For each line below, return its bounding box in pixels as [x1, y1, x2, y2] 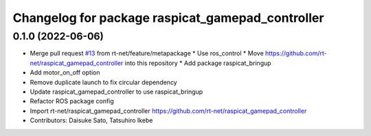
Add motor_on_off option [30, 68, 100, 77]
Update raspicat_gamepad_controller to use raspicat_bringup [30, 87, 203, 96]
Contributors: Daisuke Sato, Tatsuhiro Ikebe [30, 116, 153, 124]
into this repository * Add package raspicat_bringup [124, 59, 271, 67]
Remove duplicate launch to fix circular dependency [30, 78, 178, 86]
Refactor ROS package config [30, 97, 115, 105]
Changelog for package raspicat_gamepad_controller [12, 10, 324, 25]
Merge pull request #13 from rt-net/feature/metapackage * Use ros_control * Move [30, 49, 264, 57]
